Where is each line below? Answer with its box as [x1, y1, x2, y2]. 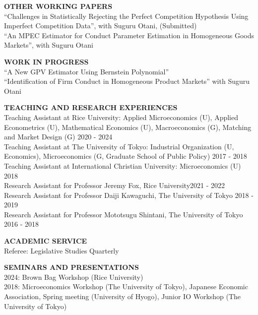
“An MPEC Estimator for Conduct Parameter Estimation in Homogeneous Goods [4, 30, 254, 40]
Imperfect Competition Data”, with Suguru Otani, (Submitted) [4, 20, 197, 31]
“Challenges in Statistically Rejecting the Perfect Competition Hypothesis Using [4, 10, 249, 21]
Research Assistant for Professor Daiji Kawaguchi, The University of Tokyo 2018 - [4, 189, 254, 200]
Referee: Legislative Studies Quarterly [4, 245, 119, 255]
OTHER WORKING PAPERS [4, 1, 113, 11]
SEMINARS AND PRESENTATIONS [4, 262, 139, 272]
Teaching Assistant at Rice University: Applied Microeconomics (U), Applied [4, 112, 238, 122]
